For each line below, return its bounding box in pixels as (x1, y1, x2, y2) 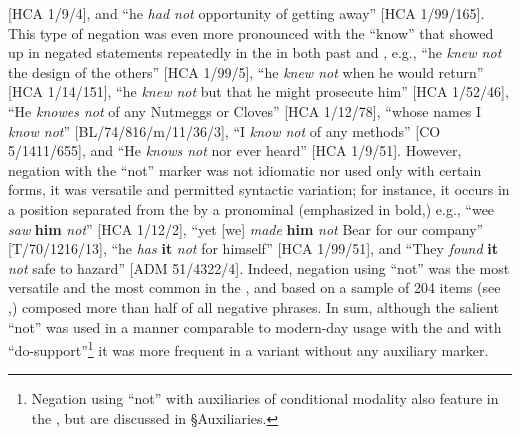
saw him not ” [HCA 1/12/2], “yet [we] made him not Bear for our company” (8, 218, 484, 239)
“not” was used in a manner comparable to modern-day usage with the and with (8, 316, 502, 337)
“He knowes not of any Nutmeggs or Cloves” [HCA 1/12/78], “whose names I (8, 100, 482, 121)
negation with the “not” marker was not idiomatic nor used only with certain (8, 159, 482, 180)
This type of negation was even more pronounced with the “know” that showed (8, 22, 494, 43)
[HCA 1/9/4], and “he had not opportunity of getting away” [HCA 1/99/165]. (8, 3, 485, 23)
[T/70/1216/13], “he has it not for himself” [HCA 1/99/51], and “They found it (8, 238, 499, 259)
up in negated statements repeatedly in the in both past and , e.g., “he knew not (8, 42, 502, 63)
